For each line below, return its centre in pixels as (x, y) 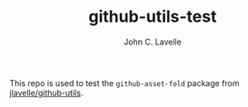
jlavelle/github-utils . (46, 92)
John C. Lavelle (153, 42)
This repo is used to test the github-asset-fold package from (124, 83)
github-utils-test (153, 17)
